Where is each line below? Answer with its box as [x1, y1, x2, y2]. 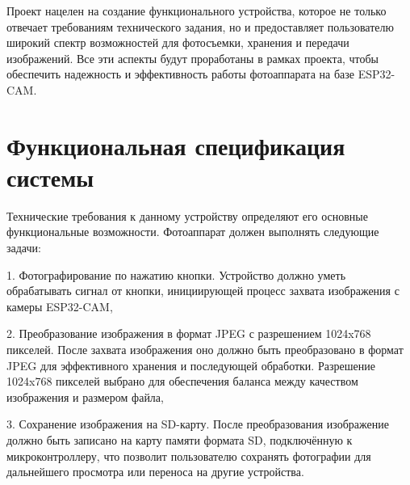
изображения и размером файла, [6, 388, 164, 405]
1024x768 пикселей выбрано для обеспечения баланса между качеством [6, 373, 358, 390]
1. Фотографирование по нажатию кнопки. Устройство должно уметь [6, 266, 346, 283]
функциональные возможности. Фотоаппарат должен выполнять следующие [6, 223, 379, 240]
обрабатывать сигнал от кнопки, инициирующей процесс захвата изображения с [6, 282, 400, 299]
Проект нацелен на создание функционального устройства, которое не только [6, 2, 387, 19]
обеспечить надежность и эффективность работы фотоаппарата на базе [6, 65, 354, 82]
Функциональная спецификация [6, 129, 345, 162]
